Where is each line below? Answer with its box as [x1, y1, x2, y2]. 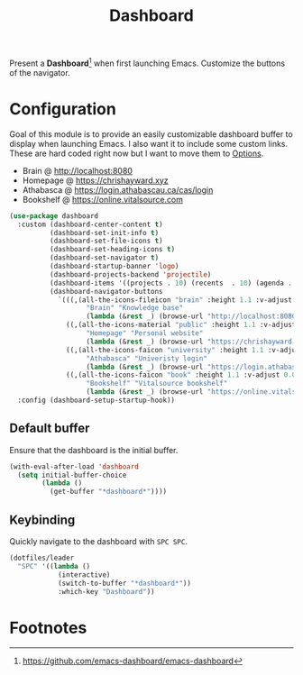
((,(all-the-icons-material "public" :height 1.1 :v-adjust [66, 321, 297, 330]
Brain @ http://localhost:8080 [22, 165, 133, 176]
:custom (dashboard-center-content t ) [17, 220, 164, 229]
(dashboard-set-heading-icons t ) [49, 245, 176, 254]
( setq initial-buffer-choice [17, 470, 127, 479]
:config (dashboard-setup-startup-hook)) [17, 396, 176, 406]
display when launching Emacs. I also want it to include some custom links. [9, 138, 289, 149]
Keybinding [9, 512, 76, 527]
